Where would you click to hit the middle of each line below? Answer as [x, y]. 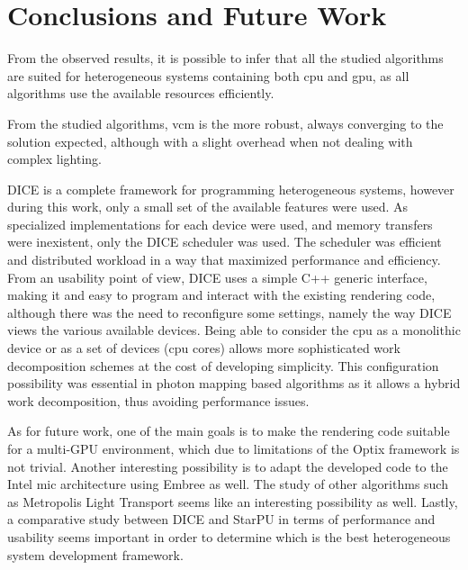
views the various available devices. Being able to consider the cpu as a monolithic [234, 330]
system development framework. [95, 554]
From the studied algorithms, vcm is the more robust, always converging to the [225, 123]
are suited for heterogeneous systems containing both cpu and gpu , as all [208, 75]
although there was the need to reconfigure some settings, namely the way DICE [229, 312]
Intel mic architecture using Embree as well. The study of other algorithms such [228, 484]
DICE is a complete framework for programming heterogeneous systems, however [231, 189]
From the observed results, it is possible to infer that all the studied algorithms [225, 58]
